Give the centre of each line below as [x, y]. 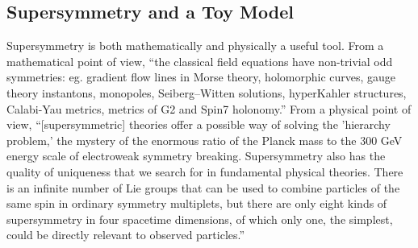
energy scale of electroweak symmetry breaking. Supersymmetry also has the [196, 156]
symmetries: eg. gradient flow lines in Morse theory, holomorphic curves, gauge [201, 77]
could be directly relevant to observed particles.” [126, 235]
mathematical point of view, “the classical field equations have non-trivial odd [200, 61]
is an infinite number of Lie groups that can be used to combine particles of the [203, 187]
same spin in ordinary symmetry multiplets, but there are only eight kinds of [197, 203]
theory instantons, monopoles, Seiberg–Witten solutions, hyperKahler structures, [207, 92]
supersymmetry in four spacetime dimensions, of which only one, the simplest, [200, 219]
